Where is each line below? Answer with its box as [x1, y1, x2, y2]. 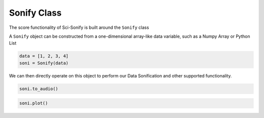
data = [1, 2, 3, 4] [19, 53, 68, 59]
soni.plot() [19, 100, 48, 106]
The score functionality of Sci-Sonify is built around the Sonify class [9, 24, 149, 30]
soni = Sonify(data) [19, 60, 68, 66]
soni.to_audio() [19, 86, 59, 92]
